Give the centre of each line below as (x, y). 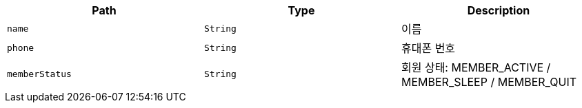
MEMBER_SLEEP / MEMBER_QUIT (489, 82)
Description (499, 10)
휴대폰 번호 (428, 48)
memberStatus (39, 74)
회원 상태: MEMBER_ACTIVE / (476, 67)
